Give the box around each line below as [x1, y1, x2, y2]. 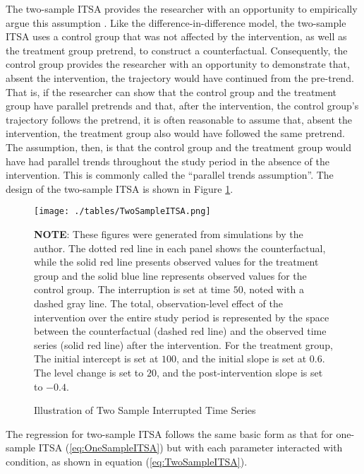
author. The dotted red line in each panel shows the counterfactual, [34, 240, 326, 255]
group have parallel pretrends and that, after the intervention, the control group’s [6, 98, 359, 113]
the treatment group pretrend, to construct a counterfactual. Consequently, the [6, 42, 348, 57]
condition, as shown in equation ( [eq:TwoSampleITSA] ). [6, 454, 248, 468]
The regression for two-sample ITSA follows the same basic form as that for [6, 426, 333, 441]
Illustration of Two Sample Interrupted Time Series [34, 403, 256, 417]
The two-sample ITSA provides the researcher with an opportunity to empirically [6, 1, 358, 16]
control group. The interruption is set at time [34, 282, 230, 297]
